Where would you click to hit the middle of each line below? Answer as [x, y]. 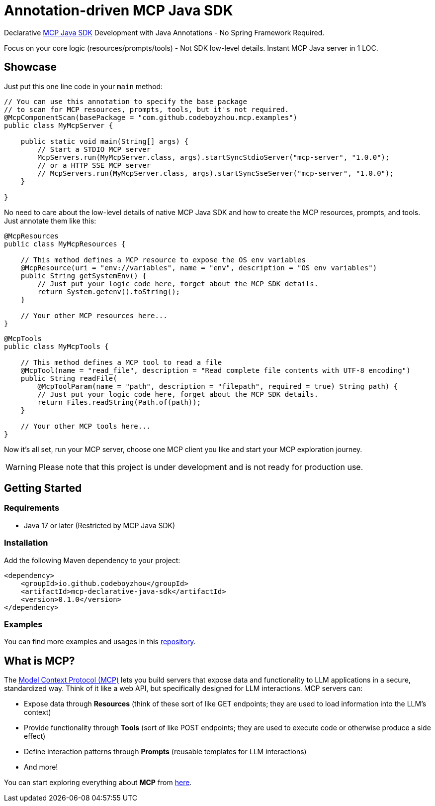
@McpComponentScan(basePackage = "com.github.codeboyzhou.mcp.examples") [151, 117]
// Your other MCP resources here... [94, 315]
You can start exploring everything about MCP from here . [98, 783]
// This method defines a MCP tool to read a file [121, 362]
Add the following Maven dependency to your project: [92, 560]
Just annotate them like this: [50, 221]
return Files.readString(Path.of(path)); [119, 402]
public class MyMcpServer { [59, 125]
